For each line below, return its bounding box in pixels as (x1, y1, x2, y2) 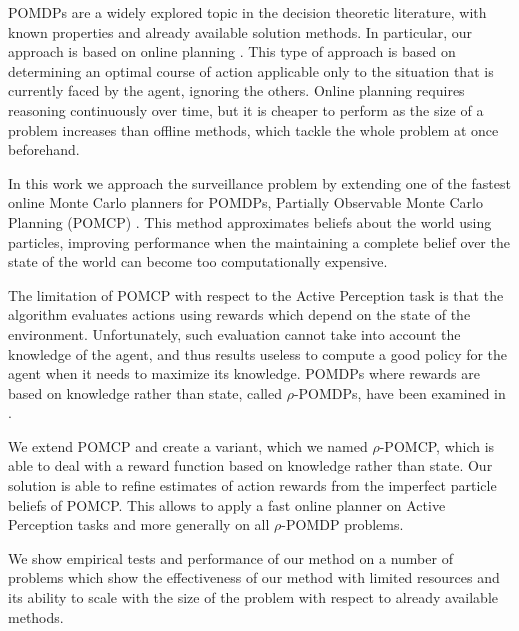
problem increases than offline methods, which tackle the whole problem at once (8, 119, 499, 140)
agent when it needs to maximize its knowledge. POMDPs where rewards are (8, 363, 480, 384)
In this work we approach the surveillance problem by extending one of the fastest (8, 172, 511, 193)
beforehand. (8, 139, 80, 160)
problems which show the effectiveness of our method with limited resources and (8, 567, 500, 588)
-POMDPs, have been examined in (293, 382, 506, 403)
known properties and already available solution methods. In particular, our (8, 21, 473, 42)
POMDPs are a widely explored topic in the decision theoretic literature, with (8, 2, 487, 22)
